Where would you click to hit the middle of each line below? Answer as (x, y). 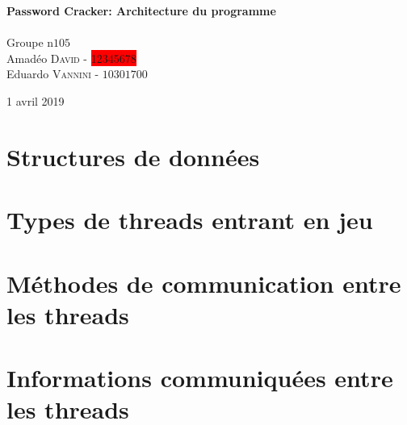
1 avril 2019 (36, 100)
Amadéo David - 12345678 (71, 58)
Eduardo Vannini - (53, 74)
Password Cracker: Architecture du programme (141, 10)
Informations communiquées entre (200, 378)
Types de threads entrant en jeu (190, 220)
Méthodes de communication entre (204, 283)
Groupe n (30, 42)
